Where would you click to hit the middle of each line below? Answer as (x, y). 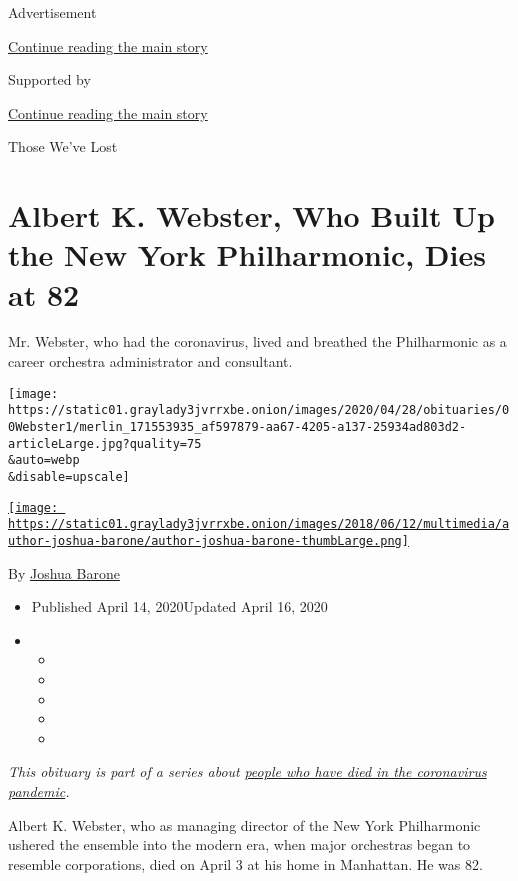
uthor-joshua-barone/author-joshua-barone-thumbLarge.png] (208, 540)
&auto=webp (44, 460)
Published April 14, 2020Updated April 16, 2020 (179, 606)
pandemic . (39, 790)
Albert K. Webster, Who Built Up (251, 215)
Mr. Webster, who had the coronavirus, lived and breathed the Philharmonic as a (257, 341)
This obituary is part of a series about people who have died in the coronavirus (247, 771)
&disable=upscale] (69, 476)
